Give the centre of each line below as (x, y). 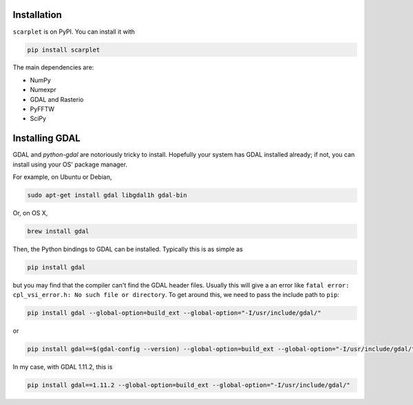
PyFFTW (42, 109)
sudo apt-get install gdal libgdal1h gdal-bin (107, 195)
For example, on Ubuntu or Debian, (62, 177)
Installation (37, 15)
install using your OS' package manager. (70, 164)
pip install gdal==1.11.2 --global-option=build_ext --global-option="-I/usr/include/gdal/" (189, 385)
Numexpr (43, 90)
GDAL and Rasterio (57, 99)
